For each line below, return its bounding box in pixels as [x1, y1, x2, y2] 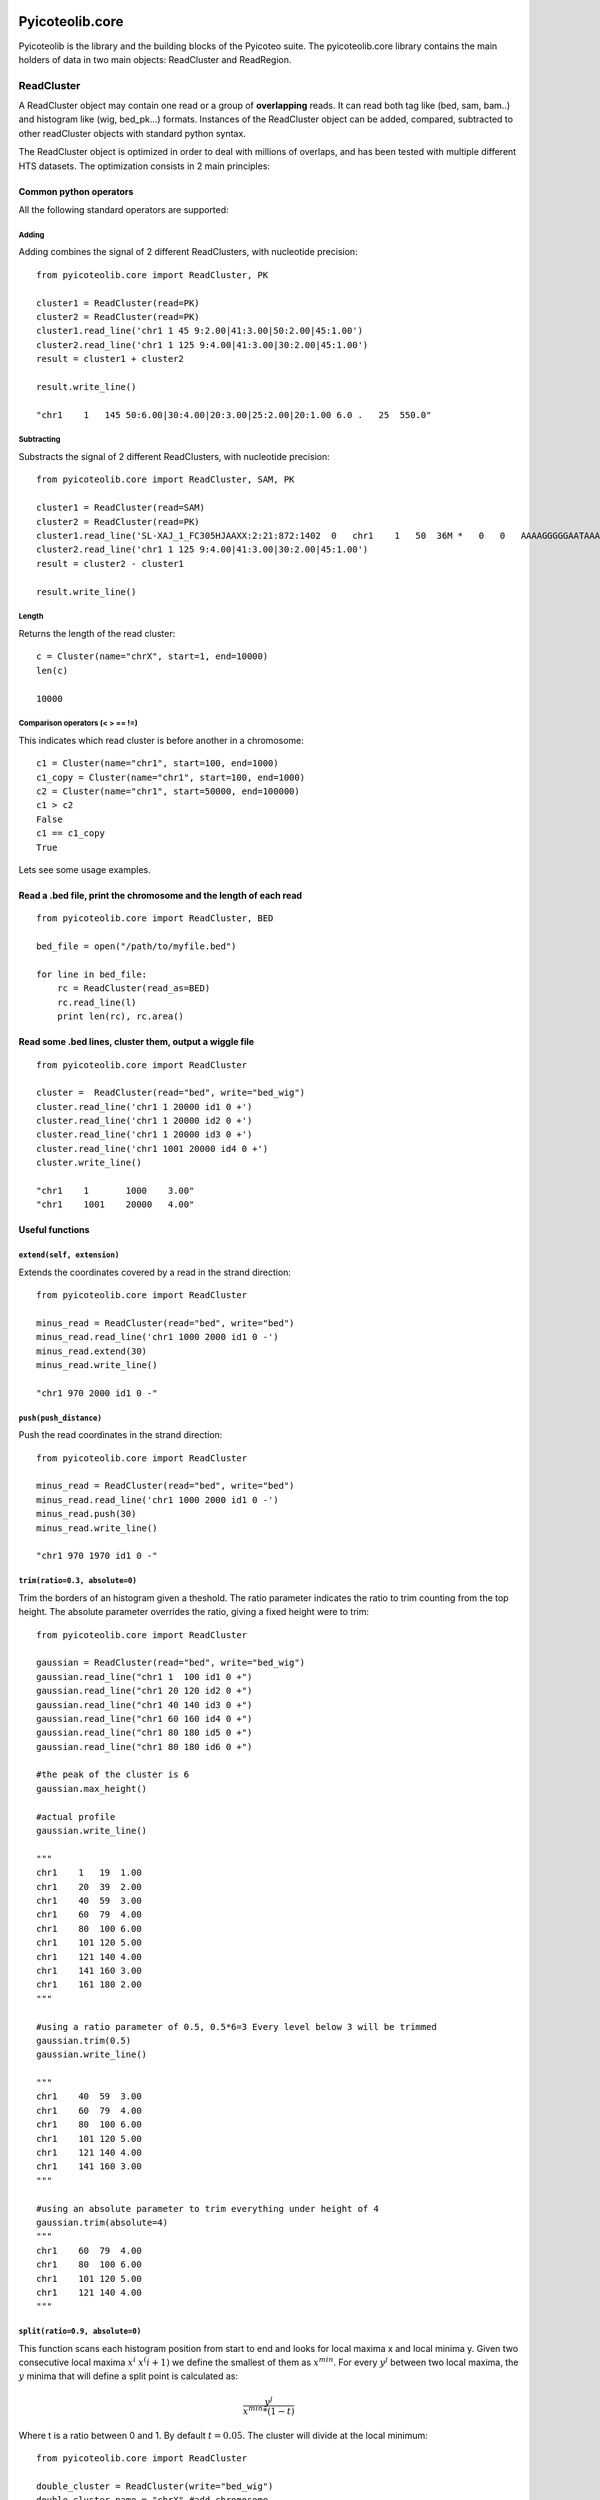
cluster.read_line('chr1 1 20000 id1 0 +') [36, 1101, 253, 1112]
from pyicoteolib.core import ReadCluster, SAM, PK [36, 474, 295, 485]
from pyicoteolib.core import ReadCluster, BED [36, 913, 274, 924]
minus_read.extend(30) [36, 1345, 148, 1357]
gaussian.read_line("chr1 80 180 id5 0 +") [36, 1727, 253, 1739]
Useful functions [18, 1224, 90, 1236]
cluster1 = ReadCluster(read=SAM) [36, 502, 205, 514]
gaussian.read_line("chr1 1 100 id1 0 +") [36, 1671, 253, 1682]
